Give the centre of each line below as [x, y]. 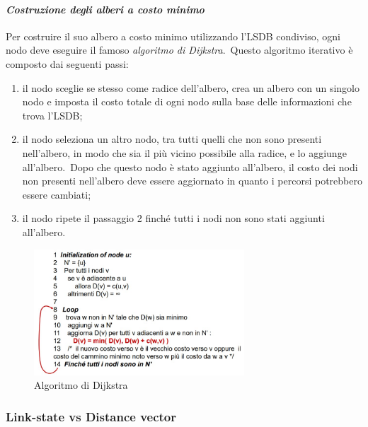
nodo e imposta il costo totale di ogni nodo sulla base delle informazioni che [187, 101]
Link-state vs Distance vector [91, 416]
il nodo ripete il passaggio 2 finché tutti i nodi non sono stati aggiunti [173, 218]
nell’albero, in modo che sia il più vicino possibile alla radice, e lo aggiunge [184, 152]
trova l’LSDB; [52, 115]
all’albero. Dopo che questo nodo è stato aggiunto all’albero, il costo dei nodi [190, 166]
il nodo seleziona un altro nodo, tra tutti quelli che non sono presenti [172, 139]
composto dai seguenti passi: [67, 63]
